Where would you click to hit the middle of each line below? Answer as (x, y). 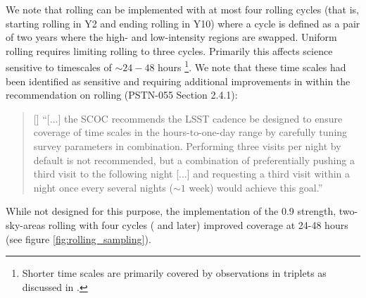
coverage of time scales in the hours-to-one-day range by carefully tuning (190, 132)
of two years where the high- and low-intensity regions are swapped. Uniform (171, 37)
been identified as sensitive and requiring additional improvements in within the (178, 81)
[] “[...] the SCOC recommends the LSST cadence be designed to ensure (188, 118)
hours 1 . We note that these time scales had (252, 66)
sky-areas (26, 224)
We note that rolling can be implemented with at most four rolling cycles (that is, (183, 9)
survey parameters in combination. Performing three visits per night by (187, 146)
